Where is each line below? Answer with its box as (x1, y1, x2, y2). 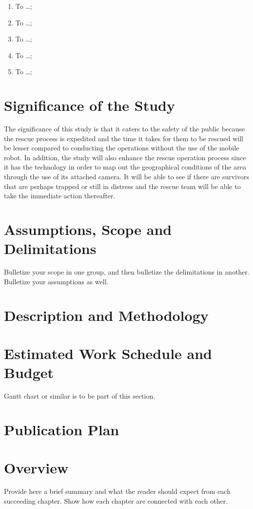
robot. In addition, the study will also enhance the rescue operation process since (4, 152, 246, 162)
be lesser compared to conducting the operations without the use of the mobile (4, 143, 239, 153)
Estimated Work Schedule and (4, 343, 212, 363)
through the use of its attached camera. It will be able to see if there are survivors (4, 171, 250, 182)
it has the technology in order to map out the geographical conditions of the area (4, 162, 246, 172)
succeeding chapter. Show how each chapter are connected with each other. (4, 495, 228, 506)
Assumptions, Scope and (4, 219, 172, 239)
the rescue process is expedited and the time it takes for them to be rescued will (4, 133, 243, 143)
